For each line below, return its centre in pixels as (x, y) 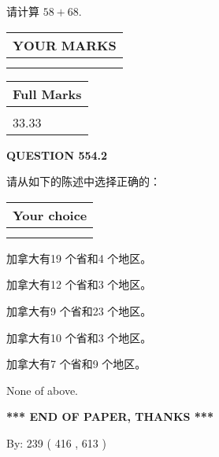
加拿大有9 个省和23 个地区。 (79, 310)
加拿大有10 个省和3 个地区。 (79, 337)
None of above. (42, 390)
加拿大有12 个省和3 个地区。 (79, 284)
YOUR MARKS (65, 45)
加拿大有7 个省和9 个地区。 (76, 364)
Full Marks (47, 94)
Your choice (50, 215)
